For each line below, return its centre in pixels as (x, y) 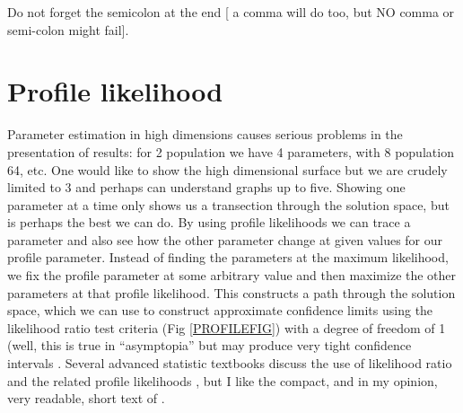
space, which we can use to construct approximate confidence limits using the (220, 310)
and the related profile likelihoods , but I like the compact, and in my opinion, (223, 380)
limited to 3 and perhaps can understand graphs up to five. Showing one (206, 187)
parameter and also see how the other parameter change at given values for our (225, 239)
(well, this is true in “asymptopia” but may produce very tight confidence (210, 345)
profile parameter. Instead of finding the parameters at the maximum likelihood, (228, 257)
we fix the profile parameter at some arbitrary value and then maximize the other (232, 275)
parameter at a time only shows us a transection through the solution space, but (228, 204)
